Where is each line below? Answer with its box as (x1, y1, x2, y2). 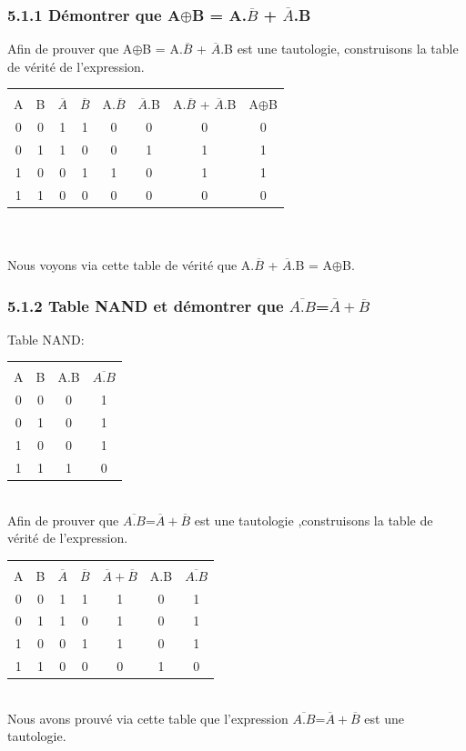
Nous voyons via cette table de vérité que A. (7, 255, 255, 275)
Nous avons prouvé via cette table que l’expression (7, 708, 289, 727)
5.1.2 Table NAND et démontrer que (7, 294, 284, 316)
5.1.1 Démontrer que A (7, 3, 181, 25)
